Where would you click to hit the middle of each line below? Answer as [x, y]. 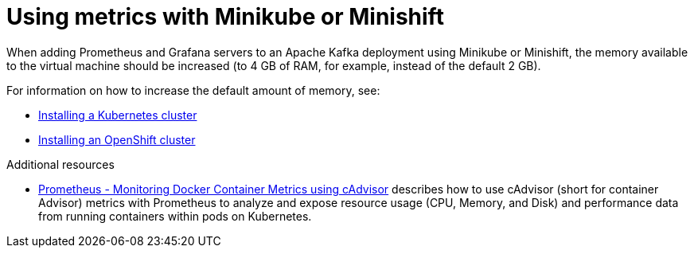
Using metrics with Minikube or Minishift [225, 17]
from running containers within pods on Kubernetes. [175, 216]
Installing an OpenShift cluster [117, 139]
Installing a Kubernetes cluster [118, 115]
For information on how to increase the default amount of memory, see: [193, 90]
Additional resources [60, 164]
